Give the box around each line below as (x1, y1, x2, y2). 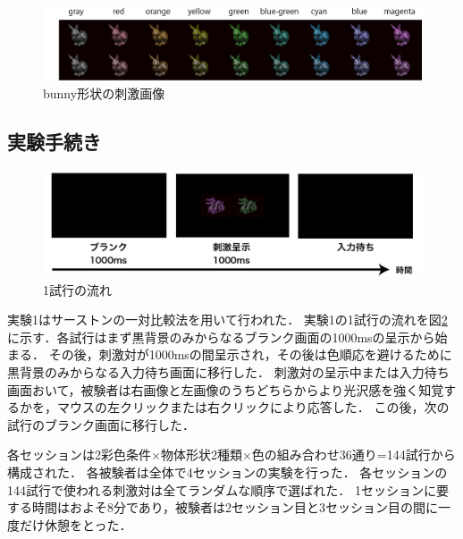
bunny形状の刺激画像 (43, 83, 165, 102)
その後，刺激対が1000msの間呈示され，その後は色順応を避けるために (48, 345, 452, 364)
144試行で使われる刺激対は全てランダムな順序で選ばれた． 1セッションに (7, 480, 436, 499)
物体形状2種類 (160, 445, 242, 464)
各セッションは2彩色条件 (7, 445, 151, 464)
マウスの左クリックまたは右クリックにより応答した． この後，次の (56, 398, 450, 417)
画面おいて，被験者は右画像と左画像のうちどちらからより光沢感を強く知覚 (7, 380, 444, 399)
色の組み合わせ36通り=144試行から (251, 445, 456, 464)
